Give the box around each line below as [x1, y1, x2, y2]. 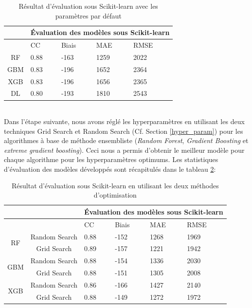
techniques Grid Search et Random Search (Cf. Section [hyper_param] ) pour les [4, 126, 243, 136]
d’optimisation [93, 190, 137, 200]
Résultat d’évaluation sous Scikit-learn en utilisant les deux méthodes [11, 180, 219, 190]
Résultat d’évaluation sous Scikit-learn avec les [18, 1, 158, 11]
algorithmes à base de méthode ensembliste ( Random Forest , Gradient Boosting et [4, 135, 249, 145]
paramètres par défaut [55, 10, 122, 20]
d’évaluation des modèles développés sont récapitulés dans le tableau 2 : [4, 164, 216, 174]
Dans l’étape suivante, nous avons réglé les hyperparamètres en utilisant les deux [4, 116, 245, 127]
